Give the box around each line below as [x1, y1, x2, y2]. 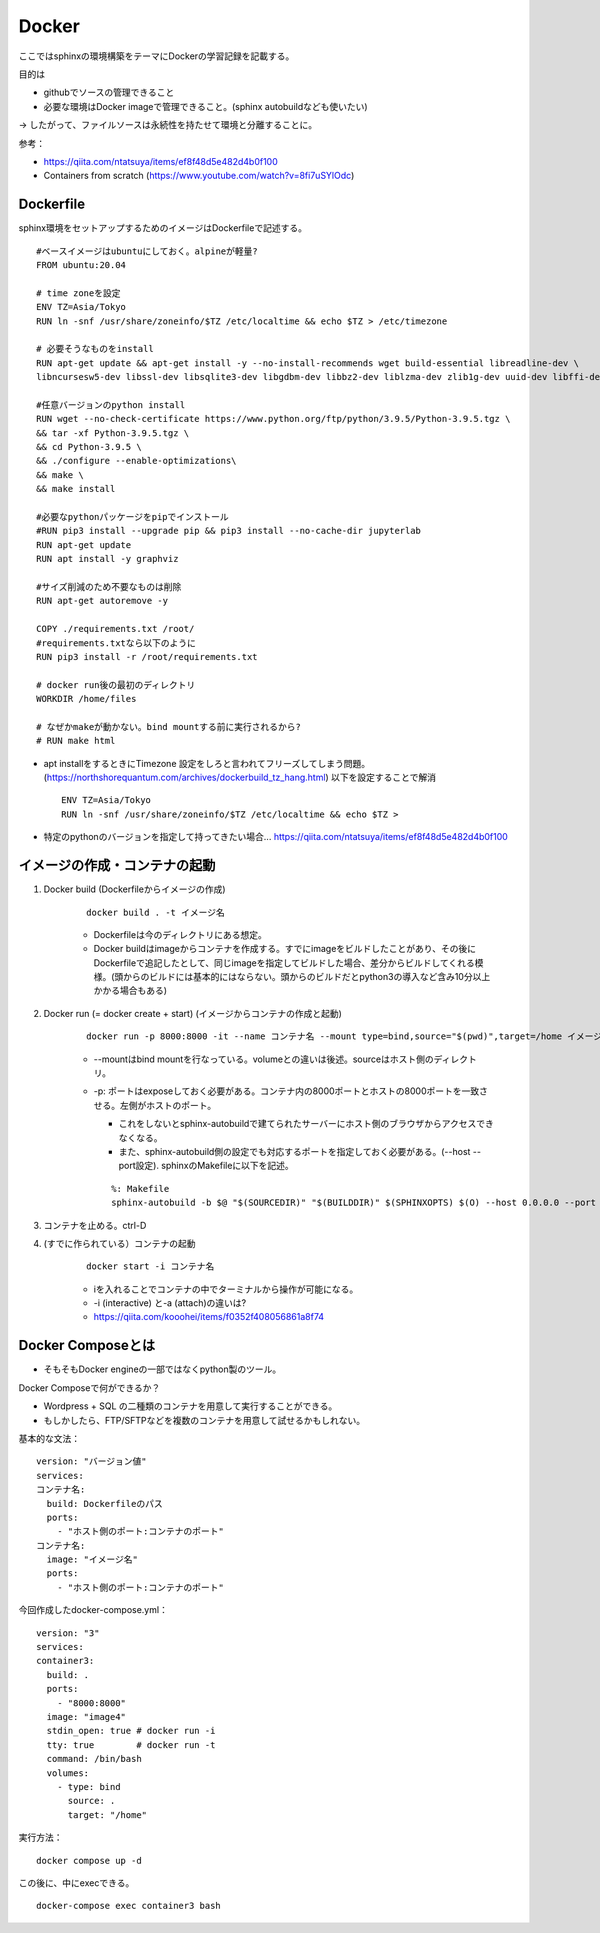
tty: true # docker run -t [46, 1739, 216, 1750]
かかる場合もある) [93, 985, 168, 997]
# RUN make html [36, 735, 116, 747]
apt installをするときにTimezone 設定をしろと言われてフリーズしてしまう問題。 [43, 757, 370, 769]
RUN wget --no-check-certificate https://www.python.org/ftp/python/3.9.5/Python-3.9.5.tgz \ [36, 413, 511, 425]
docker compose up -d [36, 1855, 142, 1866]
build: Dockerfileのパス [46, 1498, 164, 1509]
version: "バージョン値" [36, 1456, 147, 1467]
